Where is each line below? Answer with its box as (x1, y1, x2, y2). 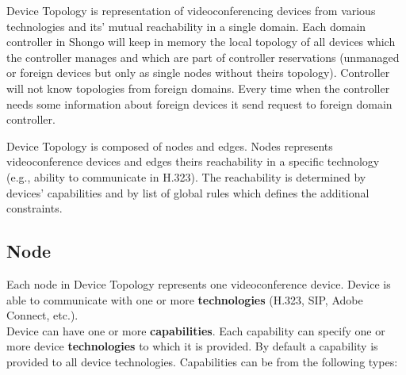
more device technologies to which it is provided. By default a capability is (6, 338, 378, 354)
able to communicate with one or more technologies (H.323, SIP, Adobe (6, 291, 363, 308)
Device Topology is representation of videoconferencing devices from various (6, 2, 376, 18)
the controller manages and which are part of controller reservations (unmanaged (6, 48, 400, 65)
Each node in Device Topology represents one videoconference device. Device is (6, 275, 391, 292)
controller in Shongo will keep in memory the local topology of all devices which (6, 33, 396, 50)
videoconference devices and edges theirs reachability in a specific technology (6, 153, 380, 170)
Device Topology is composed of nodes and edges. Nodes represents (6, 137, 333, 154)
